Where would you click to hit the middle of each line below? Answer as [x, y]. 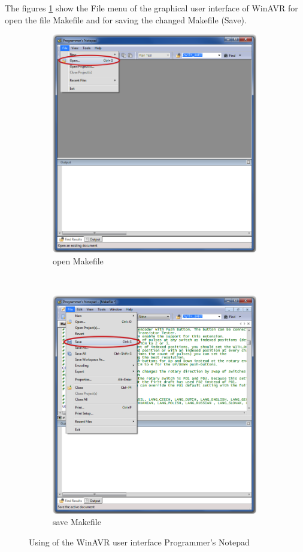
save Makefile [77, 522]
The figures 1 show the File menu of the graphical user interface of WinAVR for [151, 8]
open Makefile [78, 260]
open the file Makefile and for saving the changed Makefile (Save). [126, 19]
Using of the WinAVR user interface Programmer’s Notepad [139, 542]
